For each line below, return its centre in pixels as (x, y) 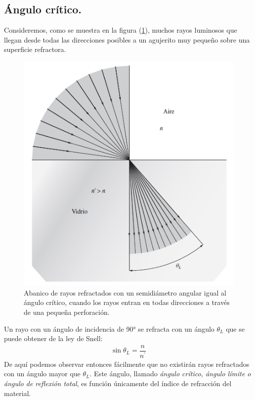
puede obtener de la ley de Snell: (53, 338)
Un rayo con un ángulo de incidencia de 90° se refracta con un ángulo (109, 328)
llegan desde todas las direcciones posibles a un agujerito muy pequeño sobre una (127, 39)
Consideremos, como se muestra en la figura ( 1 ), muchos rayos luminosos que (121, 30)
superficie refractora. (35, 49)
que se (235, 328)
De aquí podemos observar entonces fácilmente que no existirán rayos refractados (127, 364)
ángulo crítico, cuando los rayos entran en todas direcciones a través (127, 302)
